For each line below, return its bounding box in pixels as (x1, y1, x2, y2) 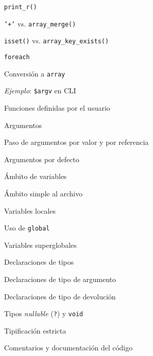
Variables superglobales (4, 239, 77, 250)
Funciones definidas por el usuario (4, 102, 110, 113)
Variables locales (4, 205, 56, 216)
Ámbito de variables (4, 171, 67, 182)
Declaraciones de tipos (4, 257, 74, 267)
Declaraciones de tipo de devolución (4, 291, 116, 301)
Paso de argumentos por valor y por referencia (4, 137, 149, 147)
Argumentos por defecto (4, 154, 80, 164)
